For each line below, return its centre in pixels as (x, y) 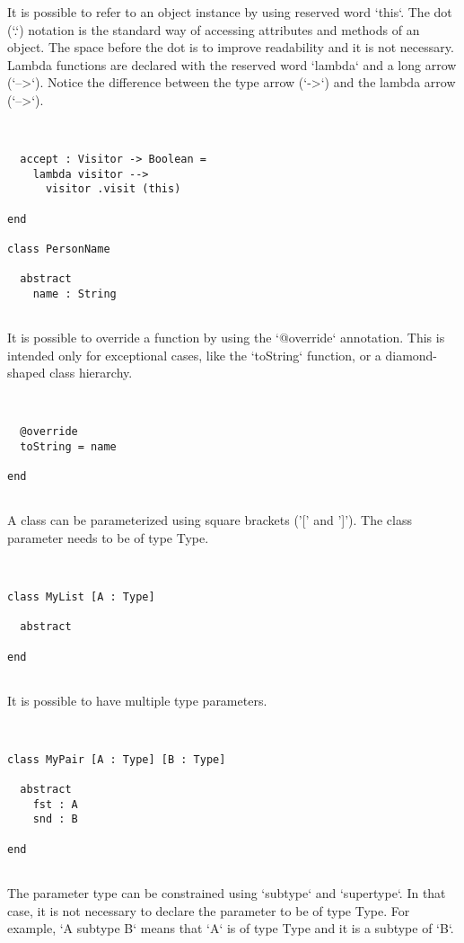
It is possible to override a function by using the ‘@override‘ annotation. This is (226, 338)
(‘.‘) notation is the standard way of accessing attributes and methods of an (214, 29)
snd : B (55, 819)
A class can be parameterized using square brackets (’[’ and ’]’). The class (210, 520)
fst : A (55, 804)
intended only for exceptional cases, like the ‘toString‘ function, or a (194, 355)
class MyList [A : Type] (81, 596)
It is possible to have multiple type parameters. (137, 700)
